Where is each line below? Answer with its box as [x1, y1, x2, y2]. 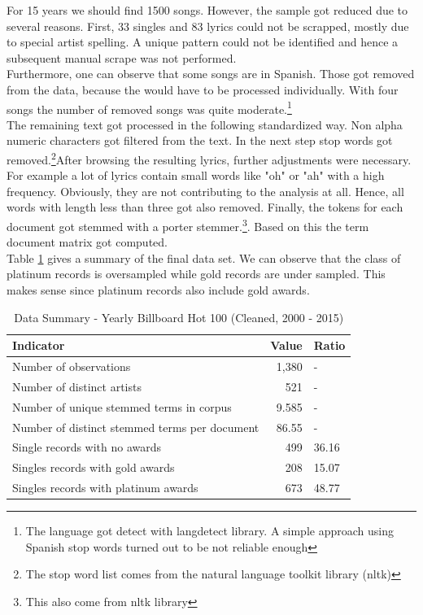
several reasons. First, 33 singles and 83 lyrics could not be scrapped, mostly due [7, 17, 409, 34]
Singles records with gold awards [12, 459, 175, 476]
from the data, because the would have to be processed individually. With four [7, 81, 399, 98]
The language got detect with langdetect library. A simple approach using [25, 522, 394, 539]
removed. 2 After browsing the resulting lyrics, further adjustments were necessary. [7, 149, 412, 168]
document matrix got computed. [7, 233, 168, 251]
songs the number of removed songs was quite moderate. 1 [7, 98, 292, 117]
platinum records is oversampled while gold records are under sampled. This [7, 265, 386, 282]
